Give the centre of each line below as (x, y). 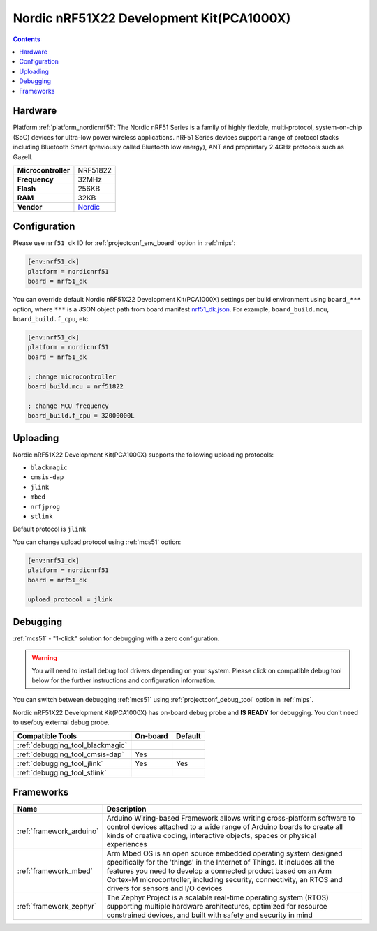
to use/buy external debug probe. (61, 722)
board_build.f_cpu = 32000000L (81, 416)
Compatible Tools (47, 735)
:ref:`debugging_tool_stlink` (62, 772)
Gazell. (23, 156)
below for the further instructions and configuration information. (124, 680)
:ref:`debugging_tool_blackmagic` (72, 745)
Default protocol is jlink (50, 529)
